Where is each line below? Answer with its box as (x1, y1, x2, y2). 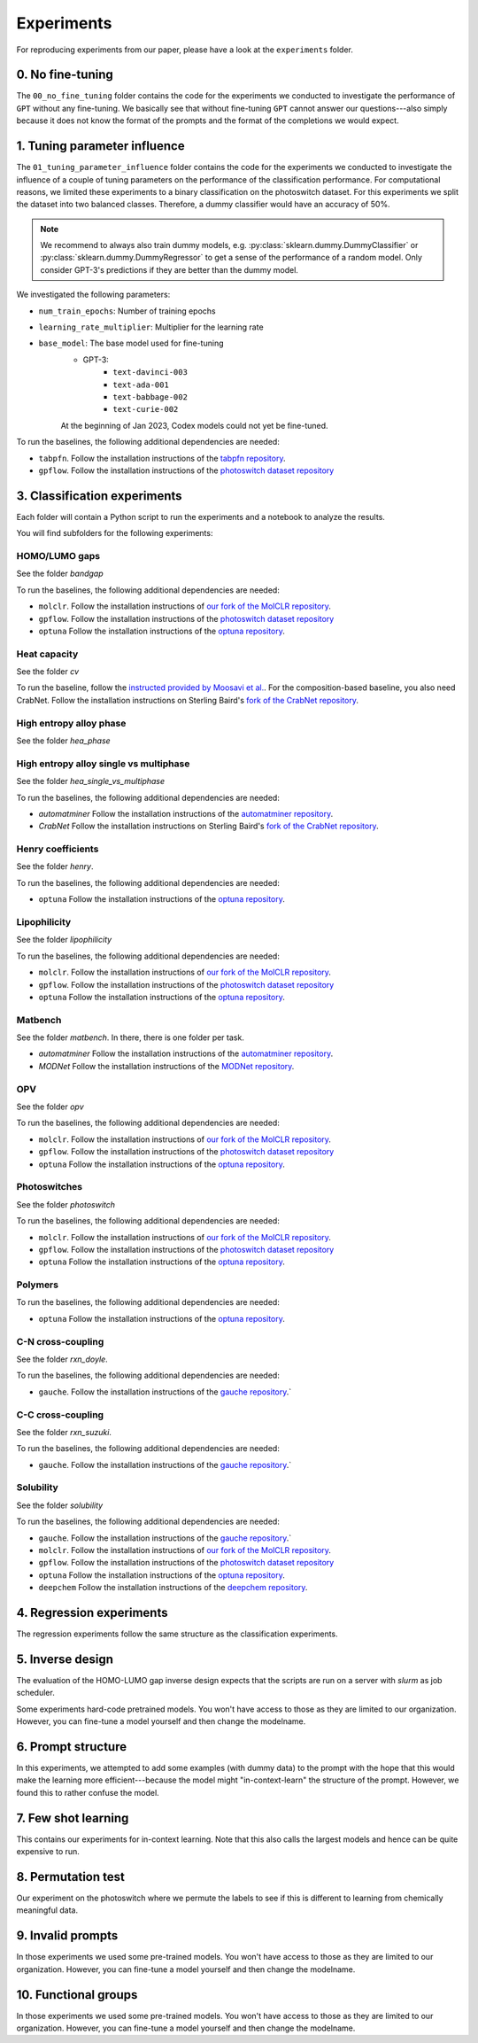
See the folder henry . (16, 861, 94, 872)
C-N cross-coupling (16, 1335, 104, 1348)
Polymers (16, 1278, 59, 1291)
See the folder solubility (16, 1500, 104, 1511)
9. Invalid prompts (16, 1928, 119, 1944)
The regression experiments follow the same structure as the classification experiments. (16, 1628, 338, 1639)
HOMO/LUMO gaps (16, 550, 101, 563)
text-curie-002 (112, 404, 179, 415)
